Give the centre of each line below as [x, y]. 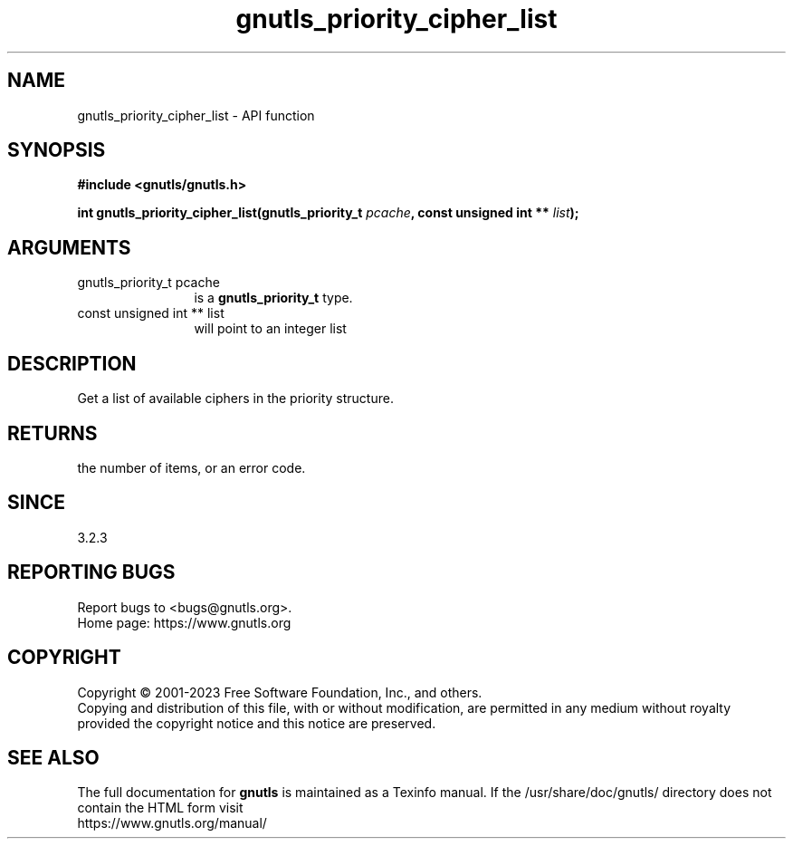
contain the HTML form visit [160, 808]
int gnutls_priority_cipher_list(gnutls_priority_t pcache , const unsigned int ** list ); [328, 213]
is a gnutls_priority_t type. [273, 298]
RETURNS [53, 433]
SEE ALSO [53, 757]
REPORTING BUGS [91, 572]
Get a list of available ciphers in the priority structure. [235, 399]
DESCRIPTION [72, 363]
